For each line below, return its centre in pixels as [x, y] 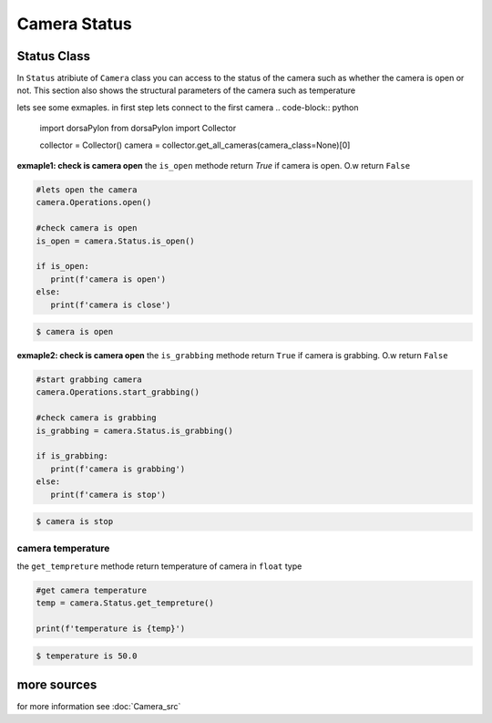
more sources [57, 685]
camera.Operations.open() [94, 202]
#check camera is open [87, 228]
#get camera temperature [92, 590]
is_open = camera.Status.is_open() [115, 241]
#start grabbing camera [89, 380]
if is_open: [63, 266]
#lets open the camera [87, 190]
